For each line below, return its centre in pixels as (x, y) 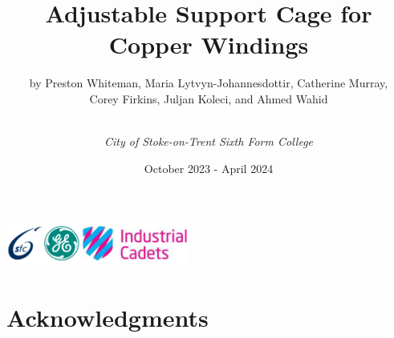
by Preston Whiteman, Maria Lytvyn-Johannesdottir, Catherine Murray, (209, 83)
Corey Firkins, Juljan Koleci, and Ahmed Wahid (209, 98)
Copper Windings (209, 44)
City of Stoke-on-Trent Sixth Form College (209, 141)
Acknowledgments (108, 317)
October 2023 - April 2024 (209, 168)
